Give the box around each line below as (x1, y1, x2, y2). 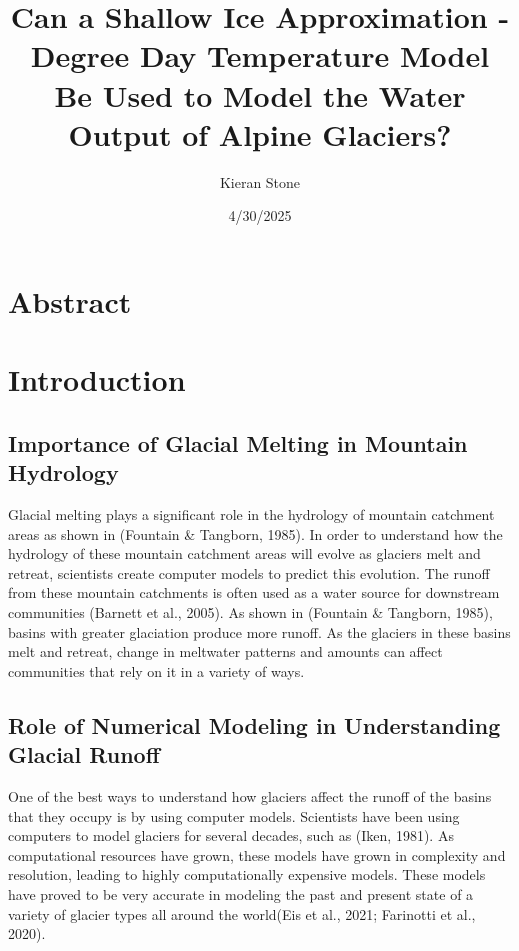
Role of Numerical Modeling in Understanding (8, 709, 501, 740)
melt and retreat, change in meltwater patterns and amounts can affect (8, 641, 443, 662)
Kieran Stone (219, 171, 301, 192)
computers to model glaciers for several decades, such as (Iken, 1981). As (8, 825, 454, 846)
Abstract (8, 280, 132, 321)
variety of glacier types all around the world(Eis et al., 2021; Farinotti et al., (8, 903, 476, 924)
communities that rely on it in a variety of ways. (8, 660, 305, 681)
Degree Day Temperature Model (30, 35, 490, 76)
